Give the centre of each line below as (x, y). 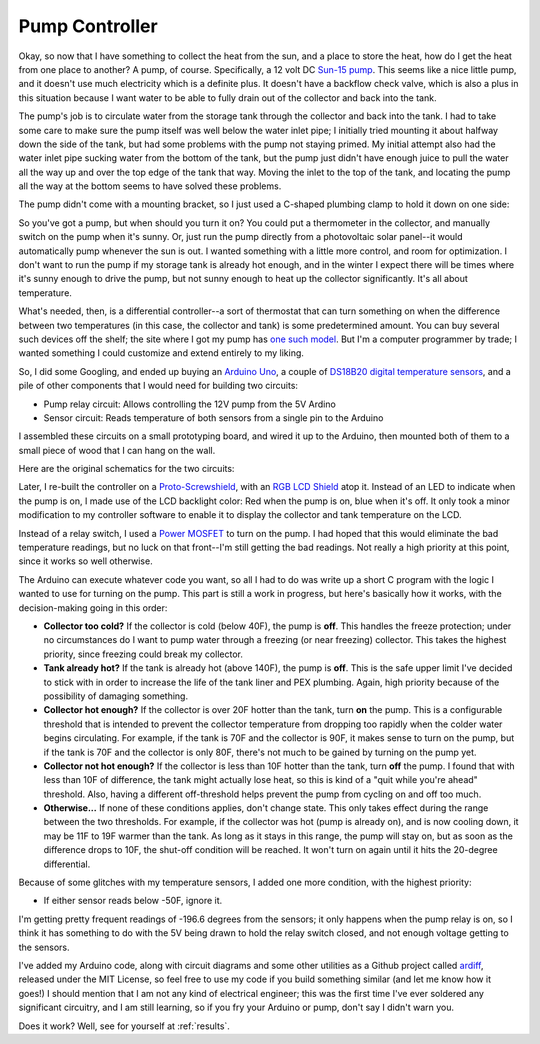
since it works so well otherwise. (86, 561)
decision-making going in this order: (93, 607)
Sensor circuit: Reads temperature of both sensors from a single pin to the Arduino (213, 417)
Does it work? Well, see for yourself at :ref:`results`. (124, 1026)
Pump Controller (88, 26)
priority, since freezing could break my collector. (143, 654)
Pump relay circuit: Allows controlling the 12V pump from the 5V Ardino (190, 404)
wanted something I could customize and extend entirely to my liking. (161, 353)
